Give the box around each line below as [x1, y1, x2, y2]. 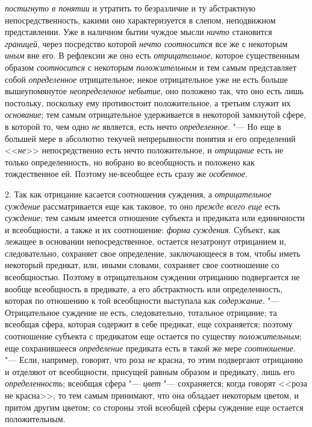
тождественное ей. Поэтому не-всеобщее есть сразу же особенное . [5, 167, 248, 180]
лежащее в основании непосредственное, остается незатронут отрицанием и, [5, 235, 287, 248]
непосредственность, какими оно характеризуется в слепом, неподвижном [5, 13, 276, 26]
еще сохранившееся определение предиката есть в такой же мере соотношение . [5, 341, 296, 354]
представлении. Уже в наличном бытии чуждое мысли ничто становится [5, 25, 272, 38]
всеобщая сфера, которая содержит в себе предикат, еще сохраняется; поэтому [5, 318, 293, 330]
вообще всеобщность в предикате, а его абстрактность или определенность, [5, 282, 283, 295]
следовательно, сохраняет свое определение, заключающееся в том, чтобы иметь [5, 246, 301, 259]
